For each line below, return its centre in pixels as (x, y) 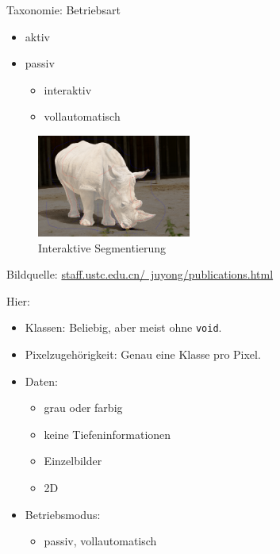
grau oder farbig (83, 408)
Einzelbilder (73, 461)
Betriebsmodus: (63, 514)
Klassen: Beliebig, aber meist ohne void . (123, 327)
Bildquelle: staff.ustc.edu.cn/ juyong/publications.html (140, 274)
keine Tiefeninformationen (107, 434)
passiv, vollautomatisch (100, 541)
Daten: (41, 381)
